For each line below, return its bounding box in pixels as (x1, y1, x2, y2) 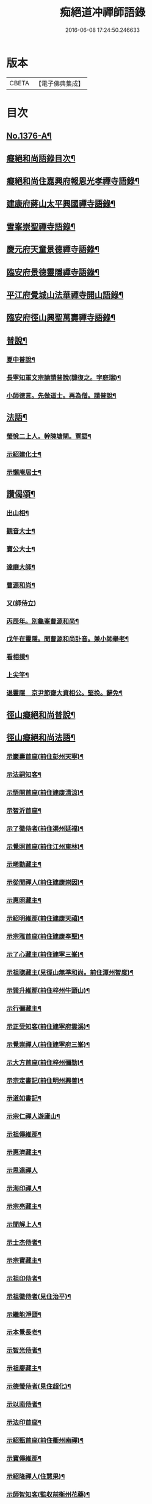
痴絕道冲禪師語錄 (59, 6, 145, 20)
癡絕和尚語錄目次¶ (6, 153, 76, 163)
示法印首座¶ (6, 1418, 42, 1427)
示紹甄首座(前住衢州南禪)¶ (6, 1436, 84, 1444)
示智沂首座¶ (6, 806, 42, 815)
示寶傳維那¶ (6, 1454, 42, 1462)
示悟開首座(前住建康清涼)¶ (6, 788, 84, 796)
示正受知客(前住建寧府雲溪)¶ (6, 1022, 90, 1031)
